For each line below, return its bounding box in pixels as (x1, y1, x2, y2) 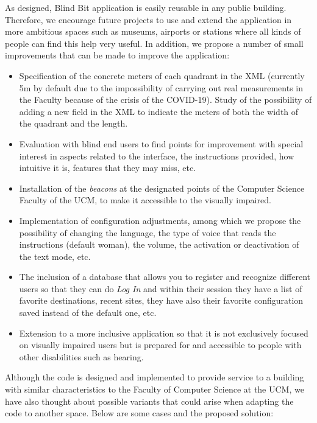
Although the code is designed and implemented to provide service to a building (5, 371, 304, 383)
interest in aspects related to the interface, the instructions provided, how (19, 149, 294, 162)
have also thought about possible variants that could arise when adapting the (5, 394, 294, 407)
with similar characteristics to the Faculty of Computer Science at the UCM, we (5, 383, 304, 396)
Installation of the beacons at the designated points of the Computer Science (19, 181, 305, 194)
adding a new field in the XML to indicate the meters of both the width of (19, 105, 299, 117)
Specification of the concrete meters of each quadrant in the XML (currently (19, 69, 305, 82)
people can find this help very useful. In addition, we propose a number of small (5, 37, 304, 49)
